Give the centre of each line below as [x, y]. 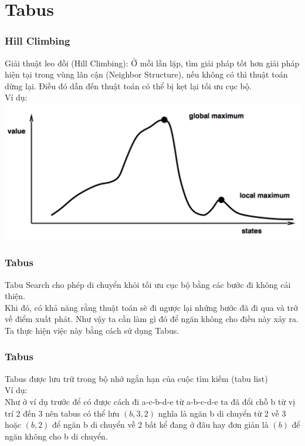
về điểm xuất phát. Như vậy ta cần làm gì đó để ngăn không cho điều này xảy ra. [152, 319]
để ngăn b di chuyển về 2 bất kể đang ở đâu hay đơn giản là [160, 425]
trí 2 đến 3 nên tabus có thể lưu [62, 413]
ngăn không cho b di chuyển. [56, 436]
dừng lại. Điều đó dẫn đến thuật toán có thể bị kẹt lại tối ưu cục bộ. [128, 85]
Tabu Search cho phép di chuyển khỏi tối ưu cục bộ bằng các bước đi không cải [148, 284]
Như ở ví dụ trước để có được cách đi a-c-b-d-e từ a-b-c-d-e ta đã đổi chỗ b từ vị [150, 401]
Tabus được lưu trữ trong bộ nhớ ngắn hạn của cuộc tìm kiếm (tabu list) [136, 378]
